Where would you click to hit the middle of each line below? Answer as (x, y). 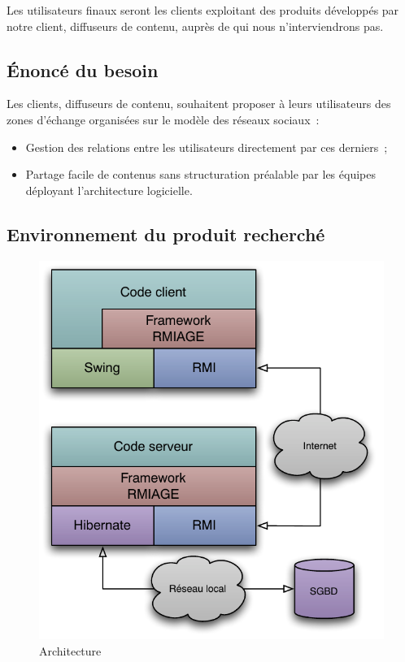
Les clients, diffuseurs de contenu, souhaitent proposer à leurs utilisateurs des (199, 104)
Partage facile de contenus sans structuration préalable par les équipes (200, 174)
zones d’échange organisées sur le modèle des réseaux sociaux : (163, 119)
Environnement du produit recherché (166, 234)
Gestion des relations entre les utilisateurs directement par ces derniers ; (207, 147)
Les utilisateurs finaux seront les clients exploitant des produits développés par (203, 10)
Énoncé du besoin (83, 69)
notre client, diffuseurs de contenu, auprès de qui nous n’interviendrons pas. (195, 26)
